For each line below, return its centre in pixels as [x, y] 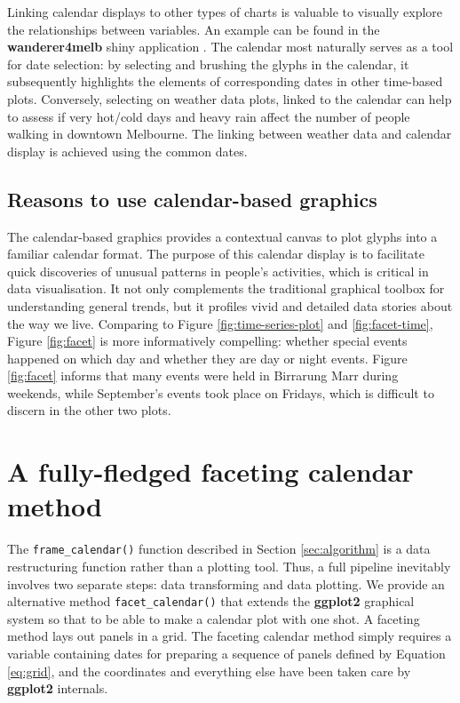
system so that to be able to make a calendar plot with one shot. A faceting [214, 618]
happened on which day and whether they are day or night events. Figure [207, 358]
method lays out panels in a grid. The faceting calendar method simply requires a [230, 636]
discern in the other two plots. [89, 410]
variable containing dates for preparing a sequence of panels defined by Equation [226, 654]
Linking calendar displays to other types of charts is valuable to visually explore [225, 12]
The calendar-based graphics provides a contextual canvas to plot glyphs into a [222, 236]
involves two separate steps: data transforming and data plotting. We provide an [226, 583]
